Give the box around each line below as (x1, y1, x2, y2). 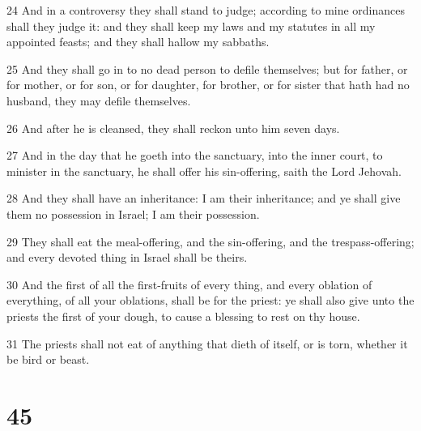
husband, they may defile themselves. (6, 92, 191, 109)
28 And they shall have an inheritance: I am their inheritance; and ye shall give (6, 190, 401, 207)
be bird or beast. (6, 351, 90, 368)
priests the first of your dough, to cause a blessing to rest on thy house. (6, 307, 360, 324)
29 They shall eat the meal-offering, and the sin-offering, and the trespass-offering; (6, 233, 415, 250)
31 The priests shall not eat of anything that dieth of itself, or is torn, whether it (6, 335, 408, 352)
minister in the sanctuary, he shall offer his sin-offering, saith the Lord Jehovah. (6, 162, 402, 179)
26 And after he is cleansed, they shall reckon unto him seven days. (6, 119, 340, 136)
